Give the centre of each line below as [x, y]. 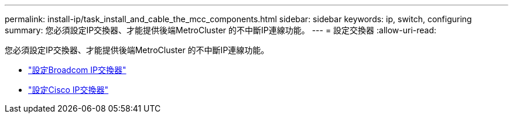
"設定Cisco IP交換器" [69, 90]
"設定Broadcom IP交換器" [77, 70]
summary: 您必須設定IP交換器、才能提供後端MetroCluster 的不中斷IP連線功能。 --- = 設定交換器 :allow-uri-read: [221, 30]
